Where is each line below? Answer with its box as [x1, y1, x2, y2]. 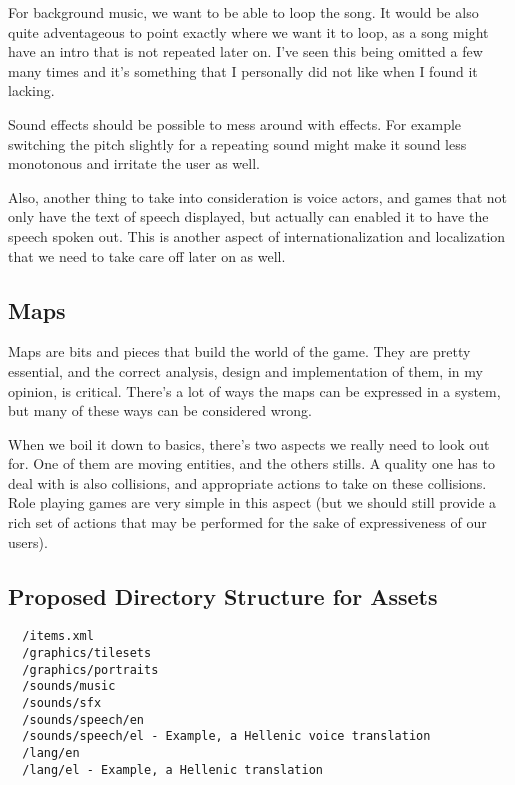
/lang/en [22, 746, 80, 761]
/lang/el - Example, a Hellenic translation [22, 762, 323, 777]
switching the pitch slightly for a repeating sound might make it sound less [8, 133, 467, 154]
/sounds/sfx [22, 696, 102, 711]
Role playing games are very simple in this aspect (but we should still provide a [8, 492, 497, 513]
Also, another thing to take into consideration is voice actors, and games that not [8, 186, 508, 207]
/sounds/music [22, 679, 116, 694]
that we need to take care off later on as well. [8, 245, 286, 266]
